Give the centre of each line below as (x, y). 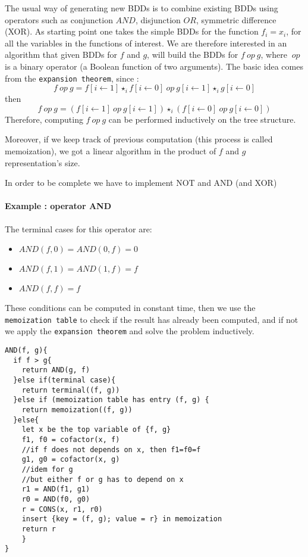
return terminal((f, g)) (71, 390)
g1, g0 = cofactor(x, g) (71, 460)
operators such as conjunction (59, 19)
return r (39, 529)
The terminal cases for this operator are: (78, 228)
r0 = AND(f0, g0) (56, 499)
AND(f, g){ (26, 351)
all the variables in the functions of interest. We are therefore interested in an (146, 43)
